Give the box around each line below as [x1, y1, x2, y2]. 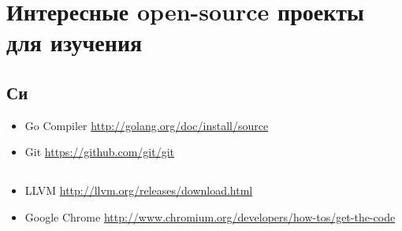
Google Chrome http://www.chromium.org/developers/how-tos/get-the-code [24, 208, 396, 225]
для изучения [6, 26, 143, 58]
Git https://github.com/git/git [24, 143, 175, 160]
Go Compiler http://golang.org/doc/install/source [24, 117, 269, 133]
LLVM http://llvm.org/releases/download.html [24, 182, 253, 199]
